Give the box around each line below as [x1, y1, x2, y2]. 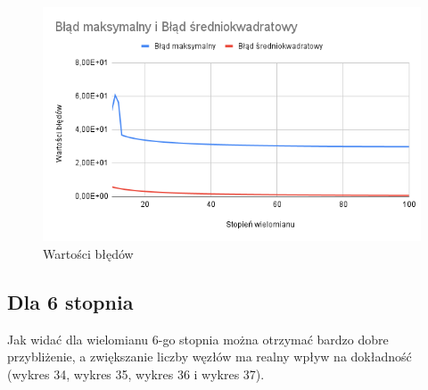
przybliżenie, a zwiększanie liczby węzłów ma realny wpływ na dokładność [7, 347, 412, 366]
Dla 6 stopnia [7, 287, 134, 315]
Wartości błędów [43, 244, 134, 262]
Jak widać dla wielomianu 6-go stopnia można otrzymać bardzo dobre [7, 329, 389, 348]
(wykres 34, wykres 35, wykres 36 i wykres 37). [7, 364, 265, 383]
